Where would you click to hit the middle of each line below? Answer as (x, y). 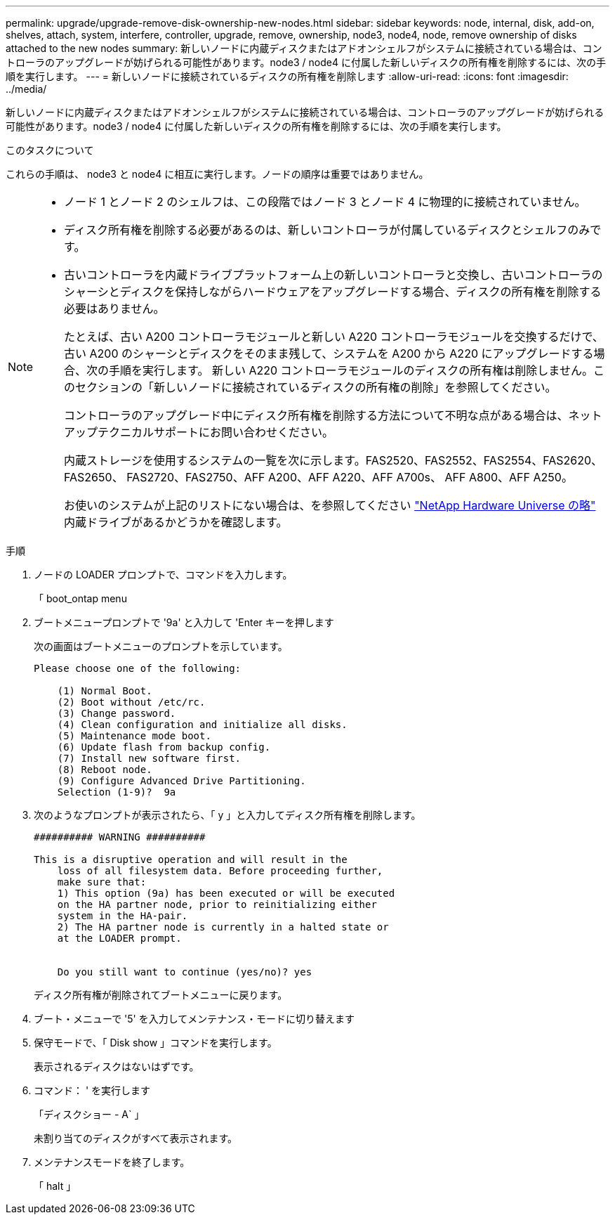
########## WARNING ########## (120, 837)
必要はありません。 (114, 309)
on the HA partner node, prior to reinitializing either (217, 904)
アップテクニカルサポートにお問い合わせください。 (199, 432)
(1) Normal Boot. (105, 691)
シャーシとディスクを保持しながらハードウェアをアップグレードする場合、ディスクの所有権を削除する (333, 292)
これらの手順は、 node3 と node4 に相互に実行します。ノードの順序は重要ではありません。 (217, 174)
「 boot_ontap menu (80, 598)
